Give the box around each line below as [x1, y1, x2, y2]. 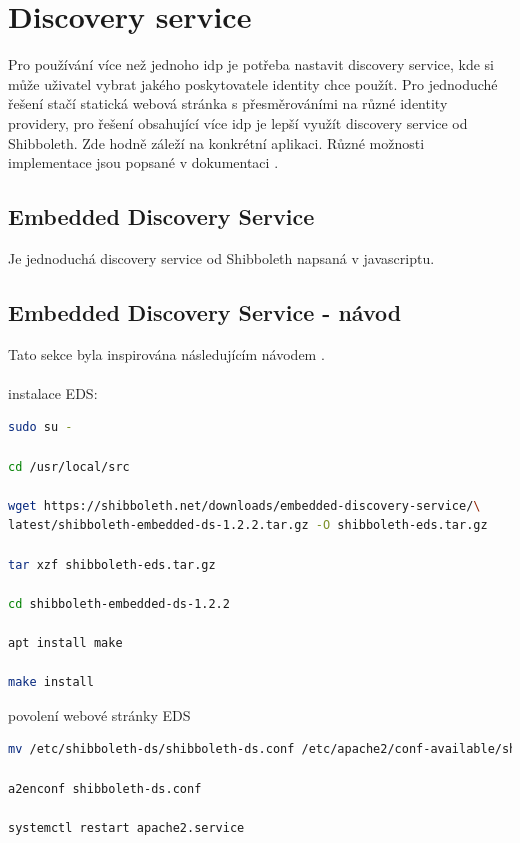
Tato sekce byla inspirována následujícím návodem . [8, 343, 325, 364]
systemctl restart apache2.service [8, 820, 245, 835]
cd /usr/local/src [8, 459, 130, 474]
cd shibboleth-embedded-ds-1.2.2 [8, 596, 230, 611]
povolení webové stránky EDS [8, 704, 191, 725]
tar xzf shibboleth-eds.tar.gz [8, 557, 216, 572]
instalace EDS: [8, 382, 98, 403]
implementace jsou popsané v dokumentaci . [8, 152, 279, 173]
